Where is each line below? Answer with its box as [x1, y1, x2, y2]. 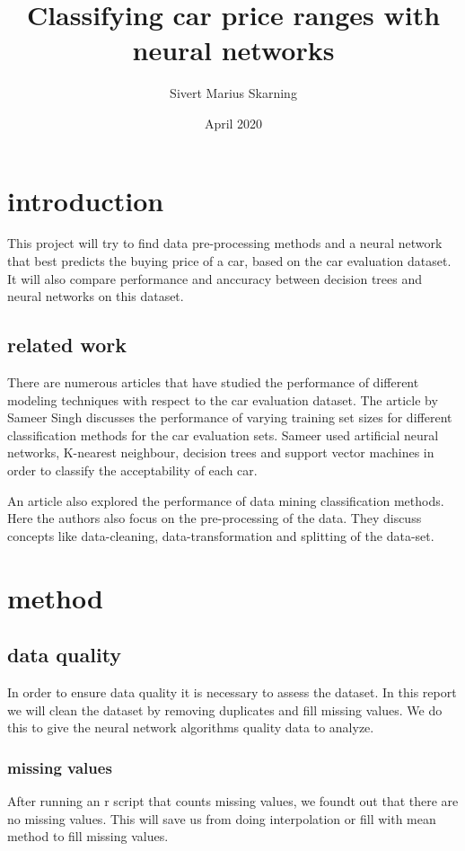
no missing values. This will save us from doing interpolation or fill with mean [7, 809, 436, 828]
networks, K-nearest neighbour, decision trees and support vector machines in [7, 443, 434, 462]
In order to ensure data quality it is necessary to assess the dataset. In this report [7, 682, 457, 701]
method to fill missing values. [7, 827, 169, 846]
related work [7, 331, 127, 359]
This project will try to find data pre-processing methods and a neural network [7, 234, 443, 253]
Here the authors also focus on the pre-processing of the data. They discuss [7, 509, 422, 527]
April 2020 [204, 113, 263, 132]
